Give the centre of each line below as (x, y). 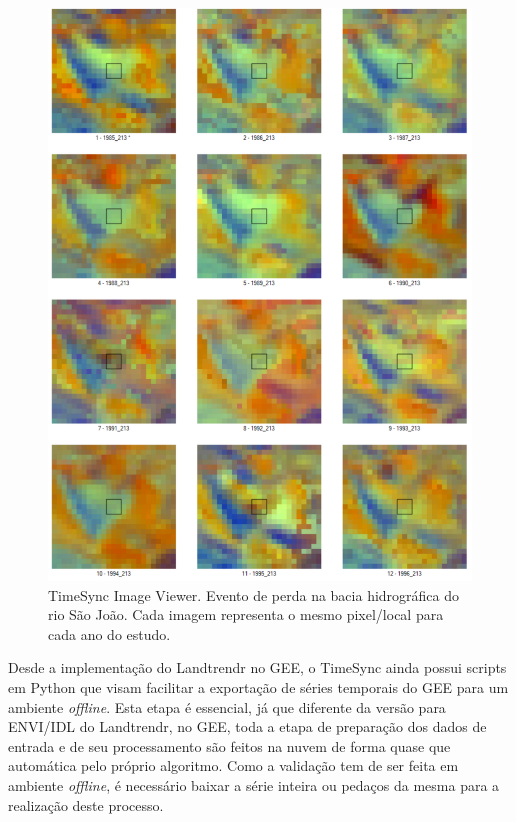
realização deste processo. (86, 804)
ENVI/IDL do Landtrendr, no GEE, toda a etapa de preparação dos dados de (247, 726)
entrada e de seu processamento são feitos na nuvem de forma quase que (229, 745)
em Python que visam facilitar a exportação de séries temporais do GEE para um (258, 686)
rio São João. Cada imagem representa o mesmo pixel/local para (246, 614)
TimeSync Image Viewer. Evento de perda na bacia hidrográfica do (254, 594)
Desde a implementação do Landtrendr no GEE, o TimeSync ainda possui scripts (257, 667)
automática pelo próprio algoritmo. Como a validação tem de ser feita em (233, 765)
